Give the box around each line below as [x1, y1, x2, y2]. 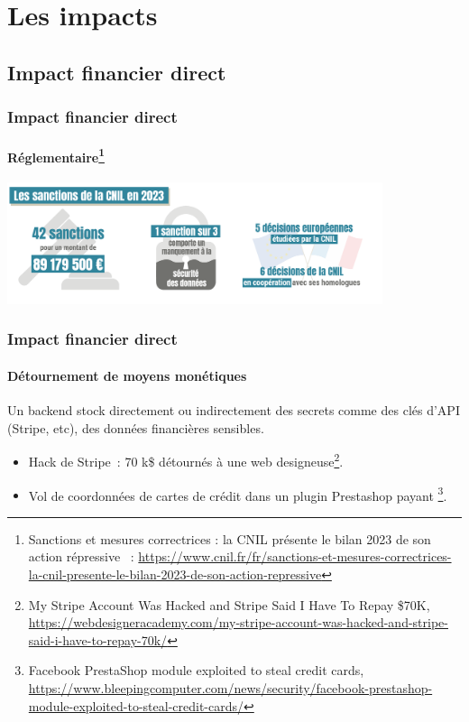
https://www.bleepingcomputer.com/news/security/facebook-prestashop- [28, 678, 433, 697]
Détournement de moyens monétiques [7, 366, 247, 384]
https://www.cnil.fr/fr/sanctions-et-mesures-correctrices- [138, 547, 452, 566]
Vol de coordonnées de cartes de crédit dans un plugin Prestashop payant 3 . [28, 483, 447, 504]
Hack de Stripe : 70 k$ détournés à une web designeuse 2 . [28, 449, 344, 470]
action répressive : [28, 547, 134, 566]
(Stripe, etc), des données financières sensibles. [7, 418, 264, 437]
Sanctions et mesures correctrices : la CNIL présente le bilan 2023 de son [28, 529, 431, 548]
